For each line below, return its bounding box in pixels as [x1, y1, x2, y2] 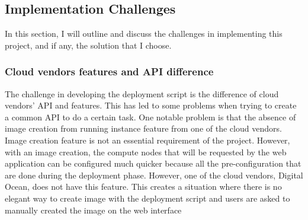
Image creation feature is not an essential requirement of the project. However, [5, 133, 290, 146]
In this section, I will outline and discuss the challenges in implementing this [5, 27, 283, 40]
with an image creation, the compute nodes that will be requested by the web [5, 145, 287, 158]
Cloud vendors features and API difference [5, 64, 214, 79]
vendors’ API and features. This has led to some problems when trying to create [5, 99, 297, 111]
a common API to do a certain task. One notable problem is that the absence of [5, 110, 296, 123]
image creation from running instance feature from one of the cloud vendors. [5, 122, 282, 135]
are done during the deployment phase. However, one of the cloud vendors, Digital [5, 168, 303, 181]
